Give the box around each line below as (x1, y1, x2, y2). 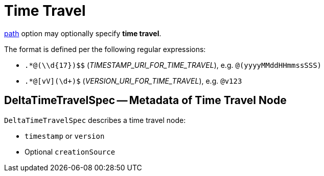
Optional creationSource (25, 147, 115, 156)
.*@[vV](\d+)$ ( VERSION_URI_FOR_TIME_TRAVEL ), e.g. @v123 (25, 76, 242, 85)
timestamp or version (25, 131, 105, 140)
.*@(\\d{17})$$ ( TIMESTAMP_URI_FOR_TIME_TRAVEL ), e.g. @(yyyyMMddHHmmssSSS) (25, 60, 322, 69)
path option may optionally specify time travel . (4, 29, 161, 38)
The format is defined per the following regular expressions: (4, 44, 206, 54)
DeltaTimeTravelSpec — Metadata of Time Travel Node (4, 94, 287, 107)
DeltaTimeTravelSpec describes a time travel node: (4, 115, 186, 124)
